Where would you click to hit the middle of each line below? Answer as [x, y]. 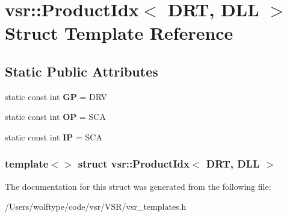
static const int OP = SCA [55, 117]
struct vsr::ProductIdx [134, 164]
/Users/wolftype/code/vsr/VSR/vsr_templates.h [96, 206]
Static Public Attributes [82, 71]
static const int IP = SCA [54, 137]
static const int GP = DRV [56, 96]
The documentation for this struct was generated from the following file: [138, 186]
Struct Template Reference [119, 33]
